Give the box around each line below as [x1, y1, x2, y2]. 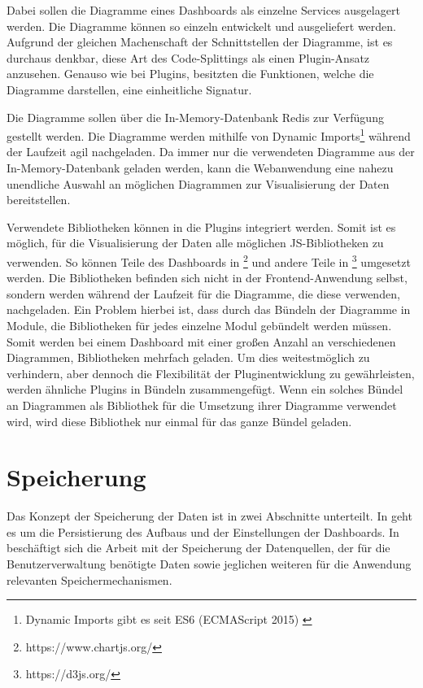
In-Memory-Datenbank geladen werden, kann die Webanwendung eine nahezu [7, 159, 394, 176]
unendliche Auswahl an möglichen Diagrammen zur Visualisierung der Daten [7, 175, 390, 192]
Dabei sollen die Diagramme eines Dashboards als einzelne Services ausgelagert [7, 2, 400, 18]
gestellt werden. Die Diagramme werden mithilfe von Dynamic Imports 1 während [7, 125, 411, 144]
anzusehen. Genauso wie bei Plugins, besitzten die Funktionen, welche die [7, 65, 374, 82]
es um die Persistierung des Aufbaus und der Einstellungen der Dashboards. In [7, 523, 399, 540]
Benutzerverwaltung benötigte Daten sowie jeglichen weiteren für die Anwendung [7, 555, 412, 573]
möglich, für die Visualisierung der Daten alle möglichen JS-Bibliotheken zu [7, 234, 384, 251]
